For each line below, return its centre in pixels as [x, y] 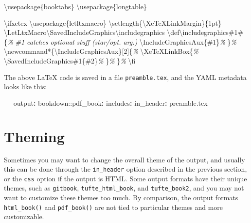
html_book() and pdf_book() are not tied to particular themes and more [114, 207]
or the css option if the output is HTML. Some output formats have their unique [125, 178]
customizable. [24, 216]
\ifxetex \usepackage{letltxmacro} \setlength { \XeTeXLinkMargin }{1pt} [113, 23]
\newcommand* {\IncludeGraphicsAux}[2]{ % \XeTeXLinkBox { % [101, 51]
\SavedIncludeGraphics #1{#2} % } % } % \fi [70, 60]
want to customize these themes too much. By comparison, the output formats [121, 198]
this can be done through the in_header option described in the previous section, [125, 169]
